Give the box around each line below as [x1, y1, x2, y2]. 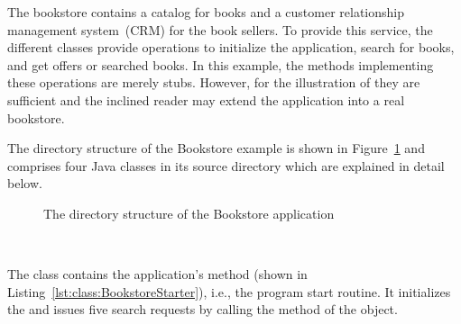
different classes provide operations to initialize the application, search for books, [7, 38, 455, 57]
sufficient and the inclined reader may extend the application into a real [7, 90, 405, 109]
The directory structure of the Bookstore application [43, 203, 335, 222]
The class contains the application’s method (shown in [7, 265, 308, 283]
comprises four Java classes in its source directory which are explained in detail [7, 156, 445, 175]
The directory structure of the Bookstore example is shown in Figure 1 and [7, 139, 425, 157]
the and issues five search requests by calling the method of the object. [7, 300, 398, 319]
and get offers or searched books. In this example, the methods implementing [7, 55, 434, 74]
